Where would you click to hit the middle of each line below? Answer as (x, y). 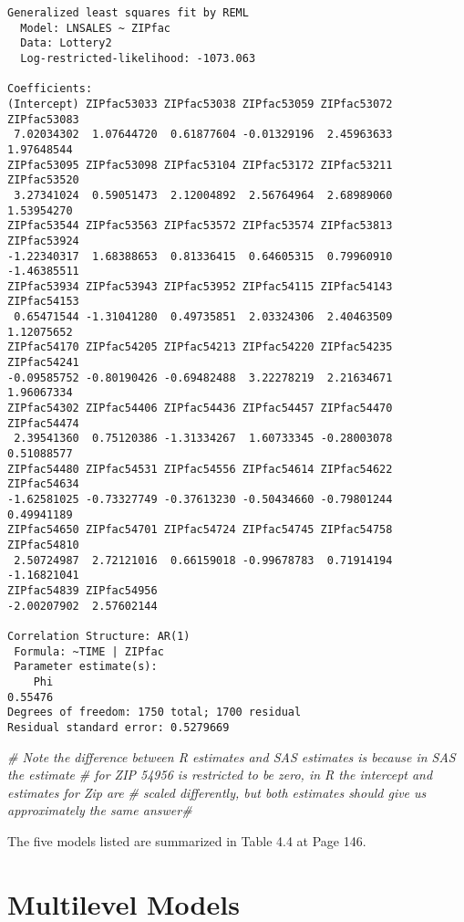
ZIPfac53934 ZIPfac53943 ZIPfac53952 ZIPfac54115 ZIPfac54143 (200, 286)
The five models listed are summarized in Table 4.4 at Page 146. (187, 840)
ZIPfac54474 (43, 423)
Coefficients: (50, 89)
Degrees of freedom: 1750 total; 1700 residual (155, 712)
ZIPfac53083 (43, 119)
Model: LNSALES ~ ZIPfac (95, 28)
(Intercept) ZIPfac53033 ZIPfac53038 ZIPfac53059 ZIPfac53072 (200, 104)
